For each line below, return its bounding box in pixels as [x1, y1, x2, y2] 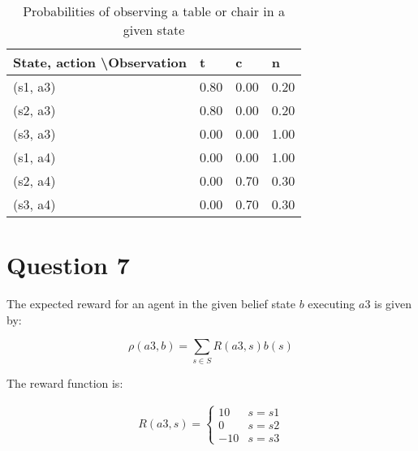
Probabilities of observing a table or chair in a [23, 2, 286, 20]
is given [374, 295, 412, 312]
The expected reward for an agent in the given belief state [6, 295, 296, 312]
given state [123, 20, 185, 39]
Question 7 [6, 248, 130, 281]
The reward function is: [6, 374, 123, 391]
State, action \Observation [13, 53, 187, 71]
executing [308, 295, 356, 312]
